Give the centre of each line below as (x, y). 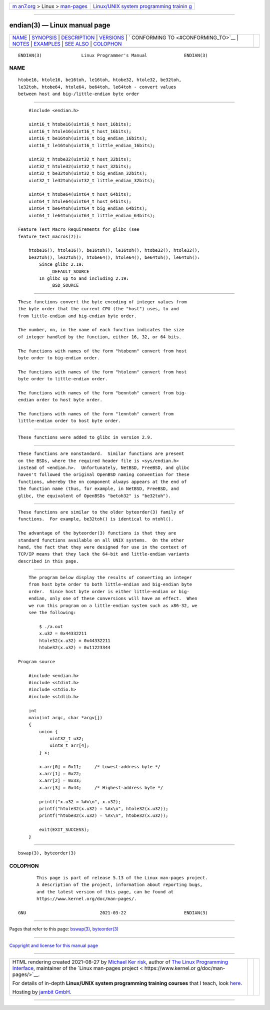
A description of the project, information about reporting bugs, (120, 885)
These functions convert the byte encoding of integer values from (102, 302)
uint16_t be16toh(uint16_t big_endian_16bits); (88, 138)
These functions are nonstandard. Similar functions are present (101, 454)
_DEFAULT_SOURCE (69, 271)
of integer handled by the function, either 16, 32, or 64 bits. (100, 337)
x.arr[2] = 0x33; (60, 781)
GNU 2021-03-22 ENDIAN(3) (113, 913)
